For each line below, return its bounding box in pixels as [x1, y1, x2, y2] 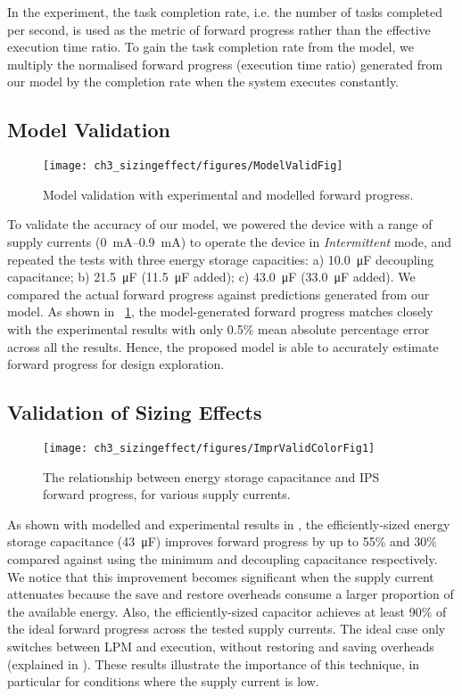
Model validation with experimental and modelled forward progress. [43, 184, 414, 203]
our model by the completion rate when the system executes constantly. [7, 72, 400, 91]
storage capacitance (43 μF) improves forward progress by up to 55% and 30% [7, 532, 437, 551]
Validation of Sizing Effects [7, 398, 262, 426]
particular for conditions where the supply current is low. [7, 672, 319, 691]
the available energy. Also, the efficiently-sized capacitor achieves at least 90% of [7, 602, 447, 620]
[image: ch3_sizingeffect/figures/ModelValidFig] [43, 160, 343, 173]
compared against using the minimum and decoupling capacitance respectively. [7, 550, 438, 568]
